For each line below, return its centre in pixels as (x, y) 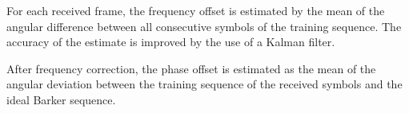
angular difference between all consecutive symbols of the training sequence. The (204, 26)
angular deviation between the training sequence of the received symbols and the (204, 84)
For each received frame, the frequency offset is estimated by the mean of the (196, 10)
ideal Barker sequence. (61, 99)
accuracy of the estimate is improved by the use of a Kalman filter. (171, 42)
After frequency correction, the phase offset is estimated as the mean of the (191, 68)
